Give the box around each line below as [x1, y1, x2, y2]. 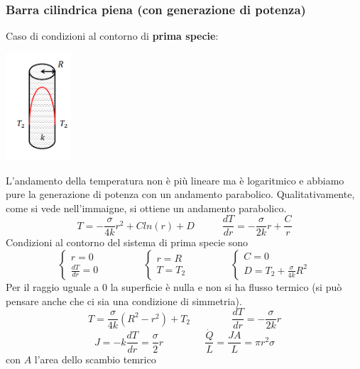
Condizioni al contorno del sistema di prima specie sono [6, 235, 249, 250]
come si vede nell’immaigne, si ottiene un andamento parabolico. [6, 200, 287, 215]
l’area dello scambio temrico [34, 351, 156, 366]
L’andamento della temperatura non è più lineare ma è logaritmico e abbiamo [6, 172, 344, 187]
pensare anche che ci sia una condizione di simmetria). [6, 293, 242, 308]
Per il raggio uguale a [6, 280, 99, 294]
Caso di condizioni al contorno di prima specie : [6, 28, 219, 43]
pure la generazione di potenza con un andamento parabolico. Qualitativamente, [6, 187, 355, 202]
